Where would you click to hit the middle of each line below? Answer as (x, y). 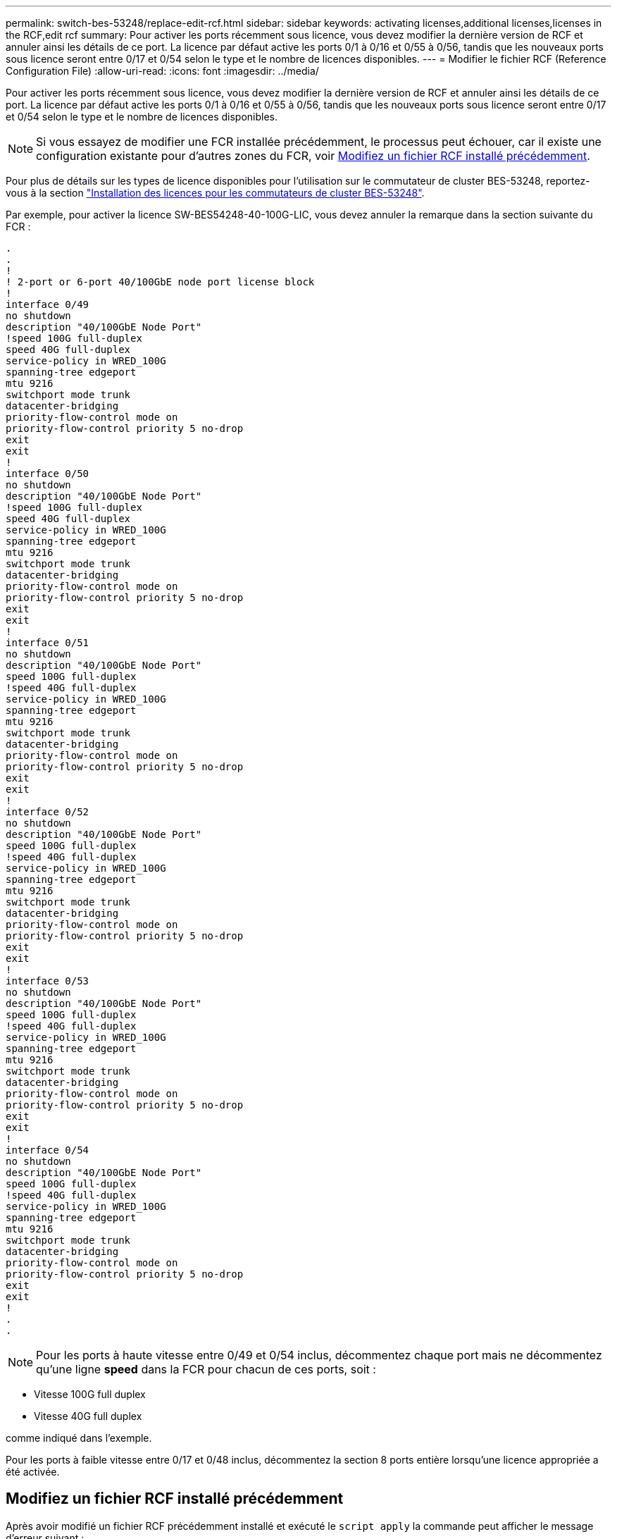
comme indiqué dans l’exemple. (79, 1438)
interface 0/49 (48, 304)
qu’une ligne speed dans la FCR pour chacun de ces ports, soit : (206, 1369)
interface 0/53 (48, 981)
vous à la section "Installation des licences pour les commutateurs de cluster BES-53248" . (215, 193)
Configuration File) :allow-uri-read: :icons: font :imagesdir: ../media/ (162, 71)
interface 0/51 (48, 643)
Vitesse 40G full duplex (88, 1416)
